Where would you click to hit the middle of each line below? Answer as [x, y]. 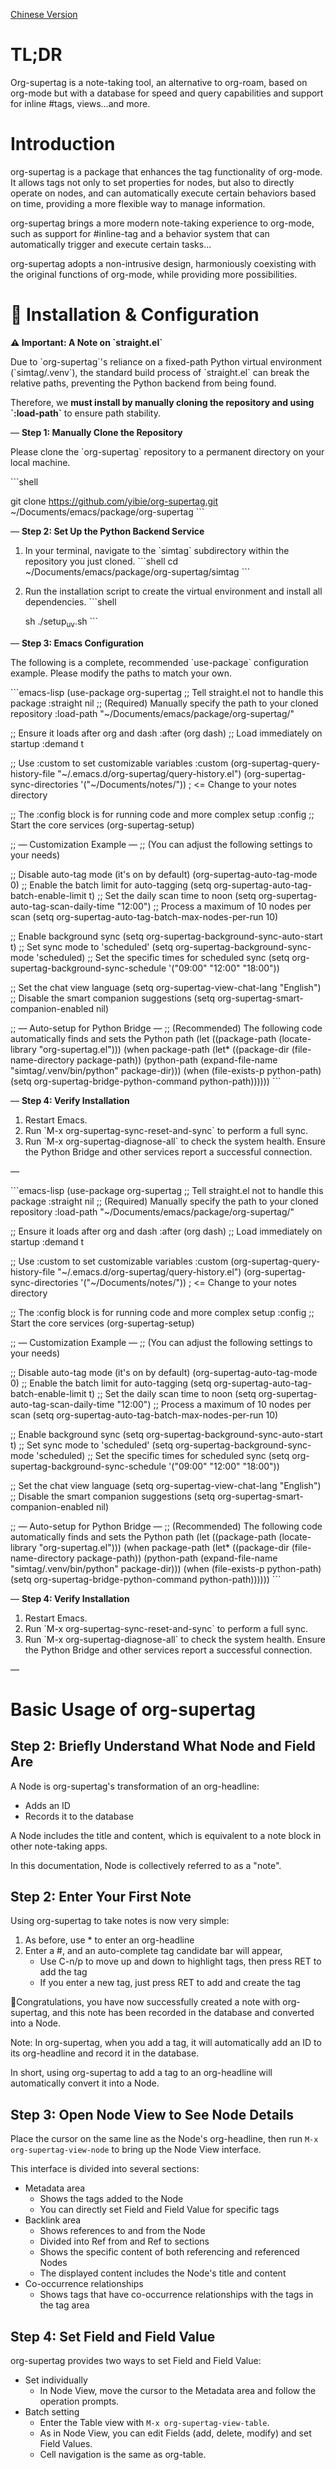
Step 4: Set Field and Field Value [113, 2336]
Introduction [63, 144]
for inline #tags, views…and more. [80, 103]
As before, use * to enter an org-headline [109, 1940]
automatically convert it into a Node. [85, 2083]
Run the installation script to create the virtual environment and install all [173, 591]
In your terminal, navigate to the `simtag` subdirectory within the [157, 550]
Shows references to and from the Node [122, 2231]
